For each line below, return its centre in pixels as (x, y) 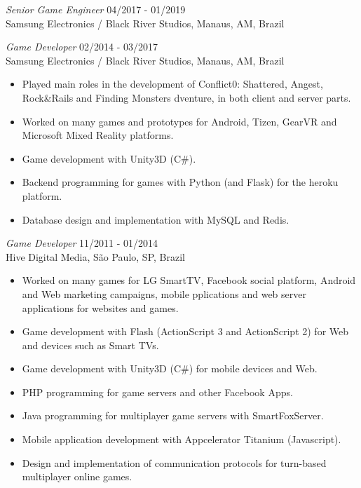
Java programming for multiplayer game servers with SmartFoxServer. (173, 415)
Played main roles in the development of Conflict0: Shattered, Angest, (172, 84)
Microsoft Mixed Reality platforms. (98, 135)
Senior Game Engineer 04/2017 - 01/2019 (96, 9)
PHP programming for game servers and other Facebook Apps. (157, 392)
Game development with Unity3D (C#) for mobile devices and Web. (170, 368)
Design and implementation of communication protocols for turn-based (174, 462)
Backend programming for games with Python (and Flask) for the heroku (180, 182)
